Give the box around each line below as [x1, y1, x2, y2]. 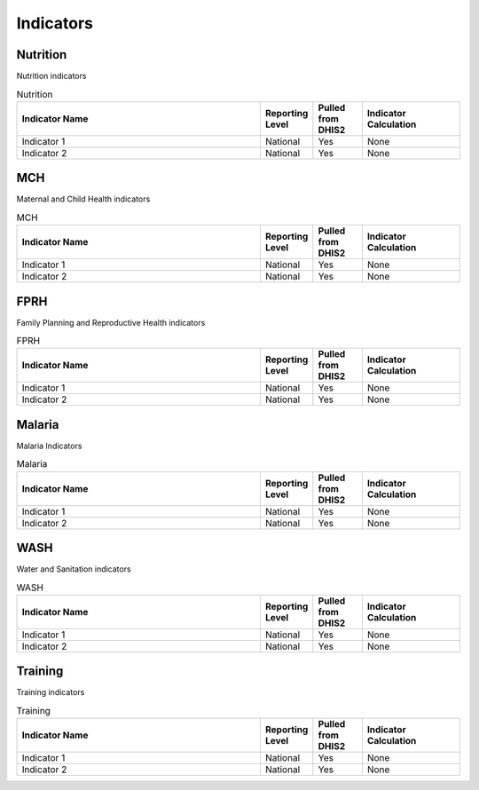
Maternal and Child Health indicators [16, 194, 151, 204]
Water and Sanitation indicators [16, 564, 132, 574]
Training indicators [16, 687, 85, 698]
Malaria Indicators [16, 440, 82, 451]
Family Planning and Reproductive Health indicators [16, 317, 206, 328]
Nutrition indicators [16, 71, 87, 82]
